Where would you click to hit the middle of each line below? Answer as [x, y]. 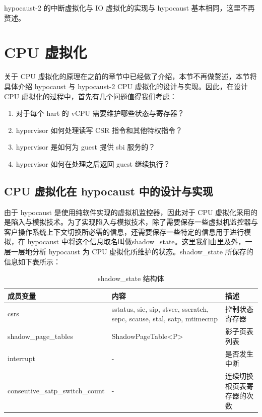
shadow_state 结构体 [131, 278]
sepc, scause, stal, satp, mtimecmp [165, 319]
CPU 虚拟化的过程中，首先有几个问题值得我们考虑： [90, 96]
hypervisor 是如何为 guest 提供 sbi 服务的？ [86, 147]
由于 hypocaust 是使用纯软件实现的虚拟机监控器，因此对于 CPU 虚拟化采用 [127, 212]
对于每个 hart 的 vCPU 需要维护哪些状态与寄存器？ [100, 113]
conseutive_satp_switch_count [56, 391]
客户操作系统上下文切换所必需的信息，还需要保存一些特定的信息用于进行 [124, 231]
